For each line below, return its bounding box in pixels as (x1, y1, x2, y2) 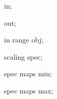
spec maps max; (4, 85, 53, 95)
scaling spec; (4, 51, 42, 62)
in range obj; (4, 34, 43, 45)
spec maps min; (4, 68, 52, 79)
